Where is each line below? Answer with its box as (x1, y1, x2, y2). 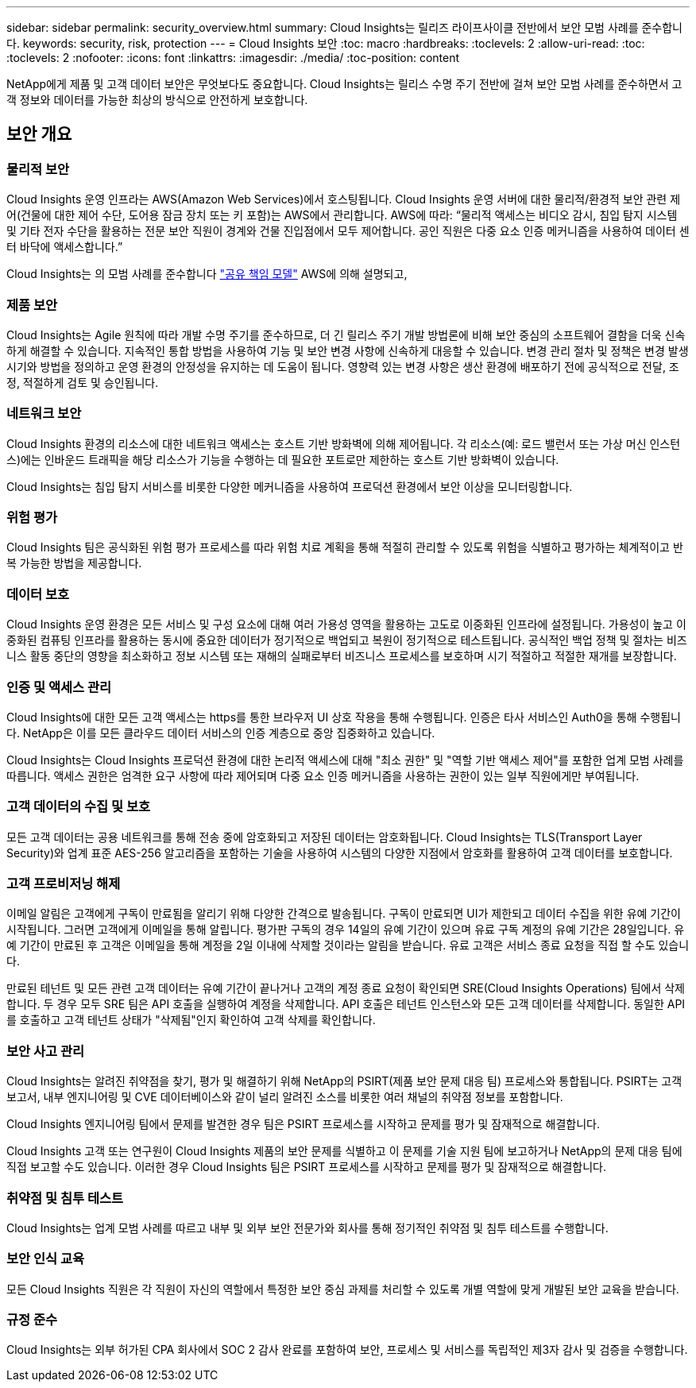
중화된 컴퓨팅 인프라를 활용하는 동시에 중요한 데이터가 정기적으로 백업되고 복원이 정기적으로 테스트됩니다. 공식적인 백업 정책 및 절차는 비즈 (6, 633, 687, 648)
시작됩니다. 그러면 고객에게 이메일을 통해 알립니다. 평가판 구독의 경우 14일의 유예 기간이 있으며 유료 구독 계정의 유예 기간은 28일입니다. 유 (6, 922, 685, 937)
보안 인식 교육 (6, 1251, 85, 1267)
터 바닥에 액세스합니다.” (6, 240, 123, 254)
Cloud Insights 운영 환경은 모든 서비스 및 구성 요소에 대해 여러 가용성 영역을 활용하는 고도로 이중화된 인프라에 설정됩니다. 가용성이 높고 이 (6, 617, 686, 632)
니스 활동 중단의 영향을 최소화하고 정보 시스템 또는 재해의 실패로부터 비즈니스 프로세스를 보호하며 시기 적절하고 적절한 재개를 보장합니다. (6, 649, 677, 663)
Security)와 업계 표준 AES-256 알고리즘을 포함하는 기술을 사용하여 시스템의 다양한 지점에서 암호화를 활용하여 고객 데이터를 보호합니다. (6, 845, 673, 860)
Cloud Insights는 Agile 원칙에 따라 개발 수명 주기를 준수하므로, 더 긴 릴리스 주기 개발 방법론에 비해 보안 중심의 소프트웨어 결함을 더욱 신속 (6, 327, 686, 342)
